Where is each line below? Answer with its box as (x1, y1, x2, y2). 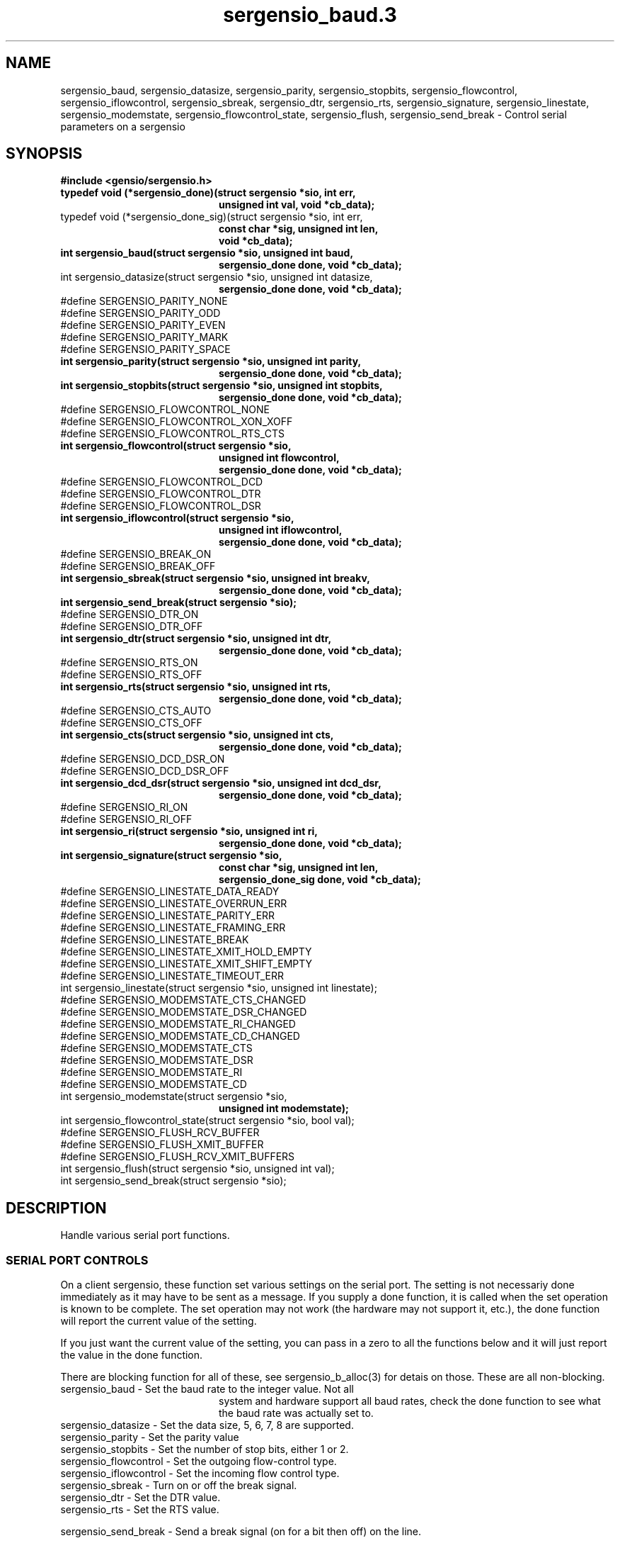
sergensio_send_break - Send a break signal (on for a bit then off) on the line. (60, 1525, 422, 1538)
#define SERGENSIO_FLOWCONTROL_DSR (60, 500, 261, 512)
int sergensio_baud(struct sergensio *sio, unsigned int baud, (60, 247, 354, 259)
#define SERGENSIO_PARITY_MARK (60, 331, 229, 344)
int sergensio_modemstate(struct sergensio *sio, (60, 1090, 287, 1103)
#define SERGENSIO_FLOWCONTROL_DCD (60, 476, 263, 488)
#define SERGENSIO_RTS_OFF (60, 668, 202, 681)
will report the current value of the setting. (60, 1315, 257, 1328)
